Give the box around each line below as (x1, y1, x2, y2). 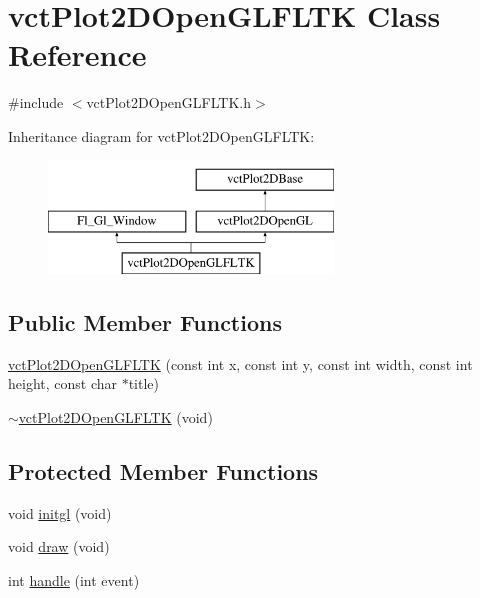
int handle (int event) (8, 569, 140, 590)
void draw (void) (8, 536, 110, 557)
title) (128, 373, 160, 394)
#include (8, 92, 64, 113)
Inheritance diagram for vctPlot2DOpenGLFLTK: (8, 125, 315, 146)
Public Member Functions (8, 306, 282, 337)
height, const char (8, 373, 118, 394)
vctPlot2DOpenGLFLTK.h (86, 92, 252, 113)
